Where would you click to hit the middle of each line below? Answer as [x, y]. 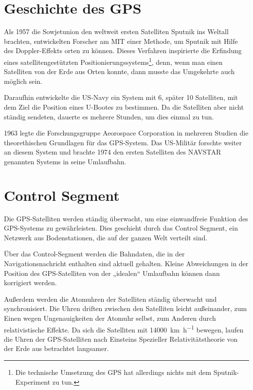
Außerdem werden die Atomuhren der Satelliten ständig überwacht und [110, 299]
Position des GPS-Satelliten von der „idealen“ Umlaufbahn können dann [112, 273]
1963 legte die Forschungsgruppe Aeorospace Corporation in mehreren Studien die [126, 133]
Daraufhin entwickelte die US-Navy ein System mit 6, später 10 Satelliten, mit [121, 97]
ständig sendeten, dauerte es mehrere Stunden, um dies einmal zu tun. [109, 116]
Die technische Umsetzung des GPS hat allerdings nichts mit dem [113, 372]
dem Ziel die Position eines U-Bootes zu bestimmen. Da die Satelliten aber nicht [124, 107]
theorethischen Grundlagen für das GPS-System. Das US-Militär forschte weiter [123, 142]
